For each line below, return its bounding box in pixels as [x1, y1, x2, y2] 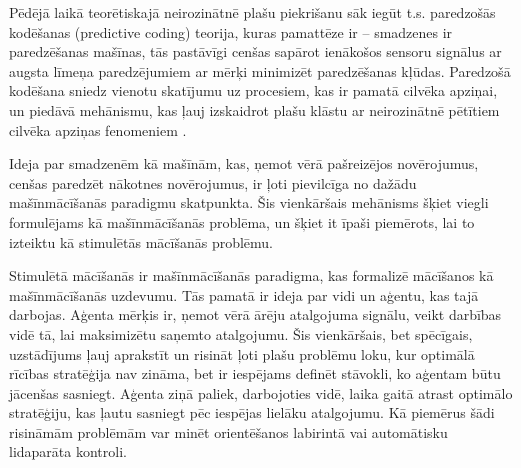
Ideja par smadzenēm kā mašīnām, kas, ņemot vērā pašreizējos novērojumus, [9, 153, 479, 174]
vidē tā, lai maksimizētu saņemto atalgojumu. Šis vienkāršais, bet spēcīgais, [9, 323, 473, 344]
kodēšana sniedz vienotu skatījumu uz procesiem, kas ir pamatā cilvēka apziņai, [9, 80, 498, 101]
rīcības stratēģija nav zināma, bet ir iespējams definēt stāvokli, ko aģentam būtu [9, 363, 501, 384]
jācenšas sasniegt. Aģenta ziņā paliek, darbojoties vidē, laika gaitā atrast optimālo [9, 382, 513, 403]
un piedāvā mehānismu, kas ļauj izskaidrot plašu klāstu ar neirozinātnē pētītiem [9, 99, 500, 120]
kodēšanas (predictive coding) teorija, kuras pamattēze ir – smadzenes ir [9, 21, 453, 42]
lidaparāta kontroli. [9, 441, 127, 462]
